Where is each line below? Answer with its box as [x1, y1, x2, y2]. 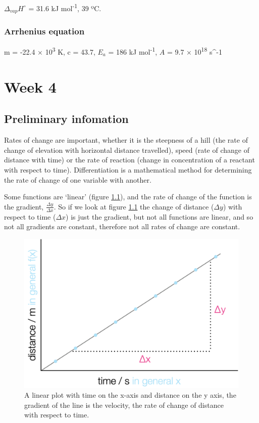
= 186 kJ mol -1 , [108, 45, 158, 57]
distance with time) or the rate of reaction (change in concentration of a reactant [4, 154, 255, 165]
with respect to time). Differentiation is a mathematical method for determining [4, 164, 252, 175]
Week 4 [4, 76, 57, 97]
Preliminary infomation [4, 111, 129, 126]
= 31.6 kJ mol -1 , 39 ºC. [28, 2, 101, 13]
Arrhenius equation [4, 25, 85, 37]
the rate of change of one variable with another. [4, 174, 151, 185]
